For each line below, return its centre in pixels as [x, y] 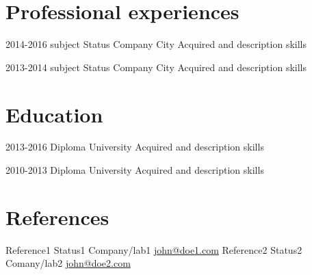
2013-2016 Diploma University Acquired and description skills [135, 147]
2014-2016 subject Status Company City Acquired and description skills [156, 44]
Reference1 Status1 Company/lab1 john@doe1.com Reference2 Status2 [154, 249]
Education [54, 114]
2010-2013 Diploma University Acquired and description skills [135, 170]
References [57, 217]
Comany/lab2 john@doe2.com [68, 263]
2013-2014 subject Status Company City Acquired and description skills [156, 67]
